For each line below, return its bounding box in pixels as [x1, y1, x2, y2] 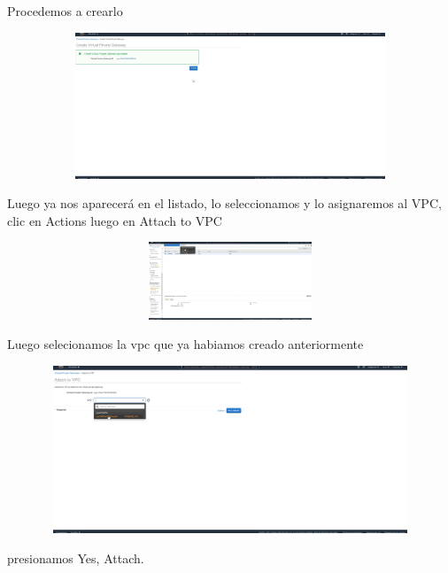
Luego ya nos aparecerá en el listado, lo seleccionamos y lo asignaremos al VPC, [7, 194, 442, 213]
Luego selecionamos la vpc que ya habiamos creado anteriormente [7, 335, 364, 353]
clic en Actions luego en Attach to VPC [7, 211, 222, 229]
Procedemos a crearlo [7, 2, 123, 19]
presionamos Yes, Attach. [7, 548, 144, 567]
